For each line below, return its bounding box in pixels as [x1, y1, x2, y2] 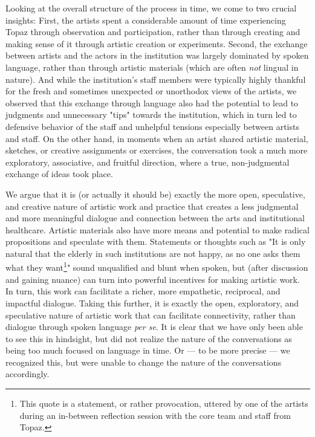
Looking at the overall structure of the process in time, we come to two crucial [5, 2, 297, 14]
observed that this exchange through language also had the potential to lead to [5, 96, 299, 109]
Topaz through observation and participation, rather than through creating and [5, 25, 300, 38]
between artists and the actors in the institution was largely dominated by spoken [5, 49, 309, 62]
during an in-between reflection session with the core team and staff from [19, 409, 291, 421]
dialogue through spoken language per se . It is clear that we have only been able [5, 320, 303, 333]
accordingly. [5, 367, 50, 380]
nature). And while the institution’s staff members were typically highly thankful [5, 73, 306, 85]
